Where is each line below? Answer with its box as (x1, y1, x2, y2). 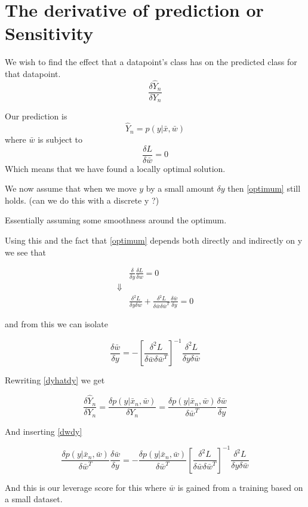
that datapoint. (5, 67, 61, 79)
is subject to (38, 133, 82, 146)
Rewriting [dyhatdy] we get (5, 374, 105, 386)
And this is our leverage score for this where (5, 481, 167, 493)
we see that (5, 245, 46, 258)
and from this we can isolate (5, 318, 108, 330)
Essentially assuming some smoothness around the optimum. (5, 214, 227, 226)
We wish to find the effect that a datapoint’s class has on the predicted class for (5, 56, 297, 68)
